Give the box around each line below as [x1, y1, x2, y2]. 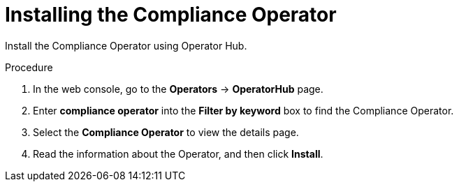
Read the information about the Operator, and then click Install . [33, 147, 323, 160]
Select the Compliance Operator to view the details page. [33, 126, 299, 138]
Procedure [5, 61, 53, 73]
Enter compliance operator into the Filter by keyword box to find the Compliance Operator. [33, 104, 454, 117]
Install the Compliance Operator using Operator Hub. [5, 39, 247, 52]
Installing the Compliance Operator [5, 3, 337, 27]
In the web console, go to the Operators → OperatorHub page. [33, 82, 323, 95]
